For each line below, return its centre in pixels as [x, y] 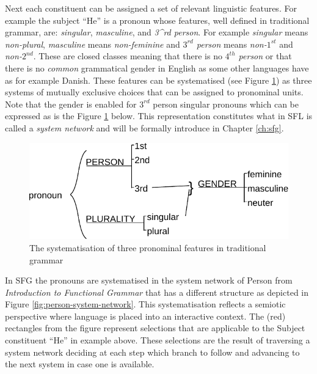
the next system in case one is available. [80, 364]
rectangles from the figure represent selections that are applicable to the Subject [155, 328]
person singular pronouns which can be [226, 104]
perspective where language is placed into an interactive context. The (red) [145, 316]
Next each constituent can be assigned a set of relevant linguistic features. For [151, 8]
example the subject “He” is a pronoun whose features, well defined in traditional [157, 20]
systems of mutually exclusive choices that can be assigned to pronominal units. [154, 92]
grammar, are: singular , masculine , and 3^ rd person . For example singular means [157, 32]
